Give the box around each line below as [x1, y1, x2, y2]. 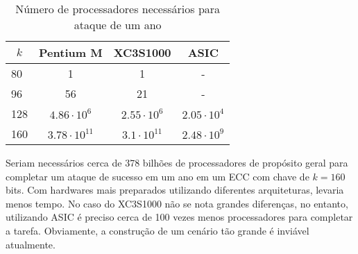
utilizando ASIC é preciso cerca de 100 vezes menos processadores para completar [6, 210, 353, 224]
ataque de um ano [74, 17, 162, 33]
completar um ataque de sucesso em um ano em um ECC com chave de [6, 169, 309, 183]
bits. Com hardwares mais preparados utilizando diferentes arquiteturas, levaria [6, 183, 344, 197]
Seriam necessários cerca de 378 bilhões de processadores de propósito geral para [6, 155, 348, 169]
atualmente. [6, 237, 56, 251]
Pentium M [39, 44, 103, 60]
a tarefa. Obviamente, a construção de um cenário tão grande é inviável [6, 223, 309, 237]
